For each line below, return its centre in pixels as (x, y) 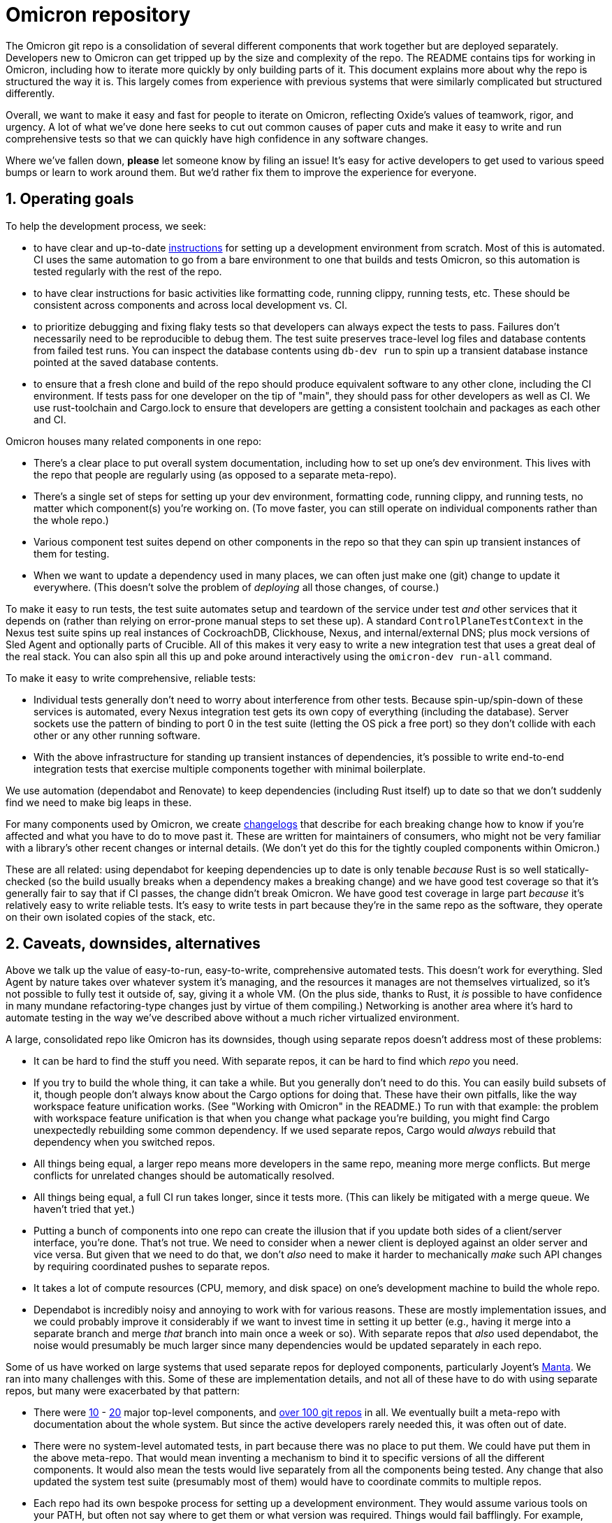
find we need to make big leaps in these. (99, 802)
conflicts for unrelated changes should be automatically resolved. (184, 1176)
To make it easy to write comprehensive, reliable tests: (131, 678)
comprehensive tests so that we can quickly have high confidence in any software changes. (217, 138)
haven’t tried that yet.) (84, 1209)
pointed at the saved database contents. (126, 362)
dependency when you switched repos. (124, 1142)
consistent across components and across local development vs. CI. (191, 305)
